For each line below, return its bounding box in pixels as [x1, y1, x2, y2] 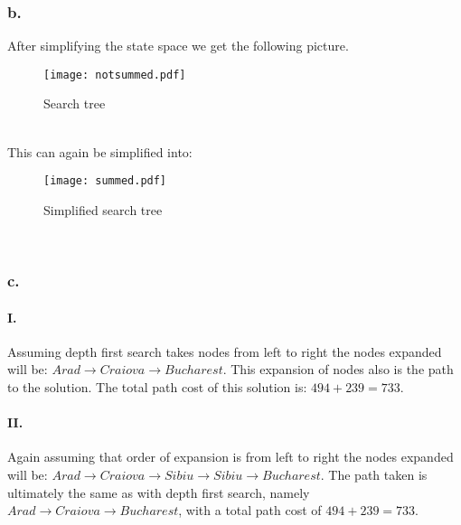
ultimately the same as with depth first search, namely [7, 483, 310, 502]
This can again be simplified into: [7, 142, 193, 161]
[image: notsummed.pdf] [43, 68, 186, 81]
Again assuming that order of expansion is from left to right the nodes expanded [7, 447, 454, 466]
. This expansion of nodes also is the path [222, 360, 454, 379]
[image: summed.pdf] [43, 174, 167, 188]
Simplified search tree [43, 200, 163, 219]
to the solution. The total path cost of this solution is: [7, 377, 307, 396]
